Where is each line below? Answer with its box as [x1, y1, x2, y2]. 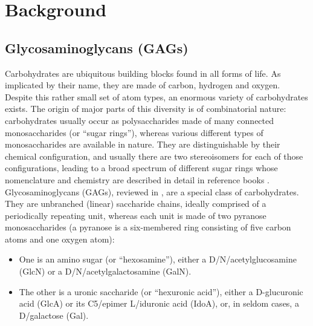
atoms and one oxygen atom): [5, 232, 115, 245]
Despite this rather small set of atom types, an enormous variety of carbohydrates [5, 90, 308, 103]
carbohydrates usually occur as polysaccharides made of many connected [5, 114, 274, 126]
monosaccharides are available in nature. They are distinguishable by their [5, 138, 280, 151]
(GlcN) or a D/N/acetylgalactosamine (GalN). [19, 265, 192, 278]
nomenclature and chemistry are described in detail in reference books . [5, 173, 269, 186]
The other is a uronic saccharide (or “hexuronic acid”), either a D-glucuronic [19, 285, 303, 298]
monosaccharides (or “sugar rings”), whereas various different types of [5, 126, 263, 139]
